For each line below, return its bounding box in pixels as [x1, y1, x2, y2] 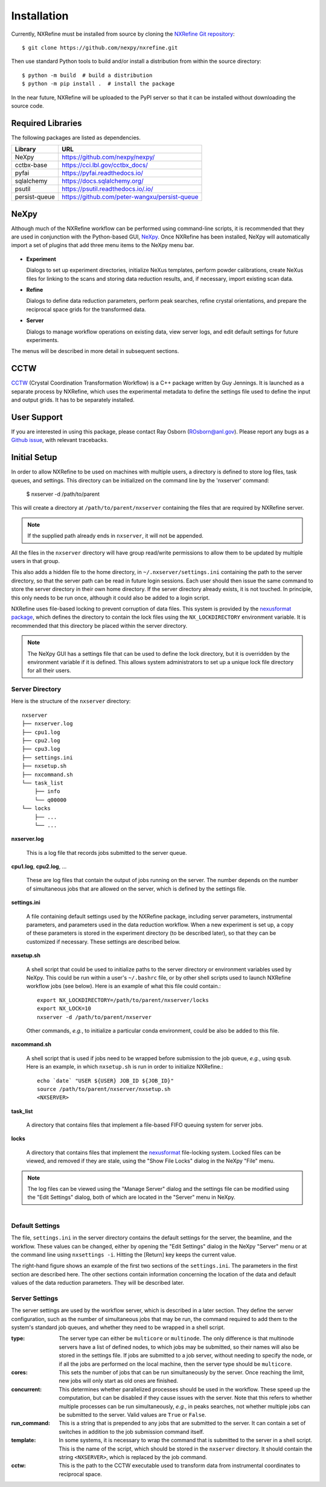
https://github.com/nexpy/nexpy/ [61, 153, 155, 162]
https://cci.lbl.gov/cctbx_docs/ [61, 161, 148, 170]
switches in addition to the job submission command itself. [59, 1428, 205, 1435]
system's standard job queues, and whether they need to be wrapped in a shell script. [11, 1324, 225, 1331]
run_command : [11, 1420, 51, 1427]
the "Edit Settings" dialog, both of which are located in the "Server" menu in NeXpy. [27, 1193, 235, 1201]
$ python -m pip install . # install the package [22, 81, 175, 87]
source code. [11, 102, 45, 109]
